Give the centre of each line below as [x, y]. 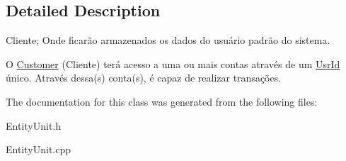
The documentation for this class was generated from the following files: [162, 101]
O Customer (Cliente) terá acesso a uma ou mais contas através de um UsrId [173, 63]
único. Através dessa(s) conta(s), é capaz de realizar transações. [144, 78]
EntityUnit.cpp [39, 149]
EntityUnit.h [34, 125]
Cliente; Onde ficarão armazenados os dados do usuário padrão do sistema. [168, 40]
